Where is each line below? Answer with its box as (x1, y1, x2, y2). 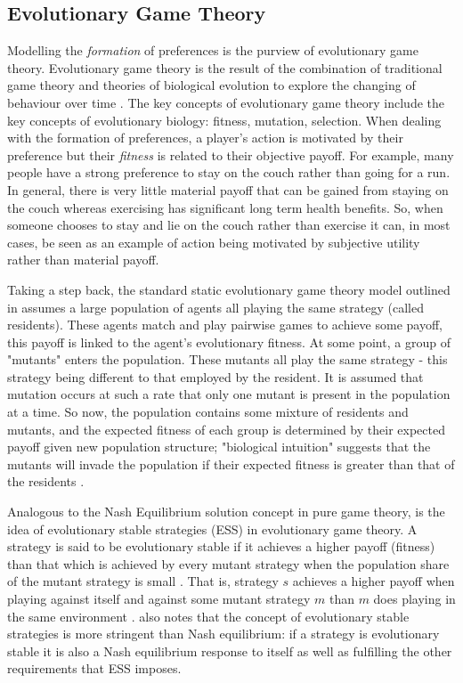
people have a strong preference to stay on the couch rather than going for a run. (7, 163, 451, 182)
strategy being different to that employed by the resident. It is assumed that (7, 367, 424, 386)
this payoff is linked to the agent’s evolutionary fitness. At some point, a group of (7, 332, 451, 351)
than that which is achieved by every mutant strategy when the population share (7, 554, 450, 573)
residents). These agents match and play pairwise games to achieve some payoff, (7, 315, 443, 334)
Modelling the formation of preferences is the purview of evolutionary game (7, 41, 418, 60)
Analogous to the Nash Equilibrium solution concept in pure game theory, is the (7, 502, 445, 521)
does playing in (373, 589, 456, 608)
